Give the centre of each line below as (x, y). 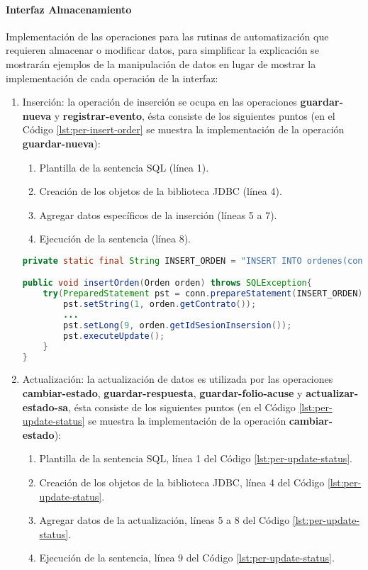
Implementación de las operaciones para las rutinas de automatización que (167, 36)
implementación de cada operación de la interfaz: (112, 78)
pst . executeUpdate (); (114, 336)
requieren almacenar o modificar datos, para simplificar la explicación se (162, 50)
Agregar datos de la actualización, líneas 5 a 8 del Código (165, 520)
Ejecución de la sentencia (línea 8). (115, 239)
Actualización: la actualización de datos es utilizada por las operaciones (178, 379)
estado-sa (45, 407)
